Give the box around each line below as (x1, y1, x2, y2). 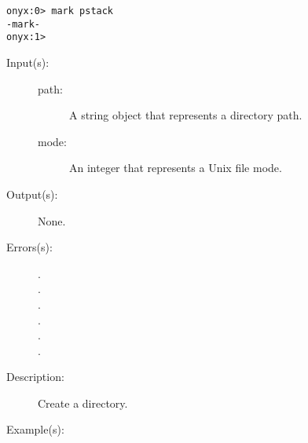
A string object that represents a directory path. (69, 107, 302, 123)
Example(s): (6, 421, 64, 438)
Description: (6, 368, 64, 385)
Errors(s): (6, 239, 53, 255)
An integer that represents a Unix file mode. (69, 159, 282, 176)
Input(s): (6, 53, 49, 70)
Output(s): (6, 185, 58, 202)
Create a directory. (38, 394, 128, 411)
